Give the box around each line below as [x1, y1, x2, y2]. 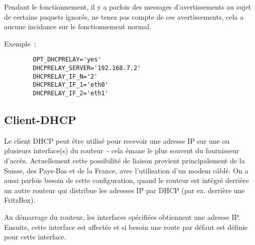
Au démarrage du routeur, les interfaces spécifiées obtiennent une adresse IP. [4, 212, 240, 222]
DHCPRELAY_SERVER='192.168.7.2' [33, 65, 141, 72]
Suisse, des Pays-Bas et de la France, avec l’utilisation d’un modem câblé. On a [4, 165, 248, 175]
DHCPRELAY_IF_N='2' [33, 73, 98, 80]
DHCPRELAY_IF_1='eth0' [33, 81, 109, 89]
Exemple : [4, 38, 36, 48]
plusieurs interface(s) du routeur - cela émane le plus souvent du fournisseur [4, 145, 239, 156]
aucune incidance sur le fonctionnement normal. [4, 21, 151, 32]
